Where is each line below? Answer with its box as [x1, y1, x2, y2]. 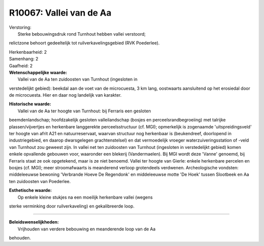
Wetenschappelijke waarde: [9, 69, 67, 75]
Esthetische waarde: [9, 187, 52, 193]
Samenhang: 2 [9, 56, 39, 62]
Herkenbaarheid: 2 [9, 49, 47, 55]
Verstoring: [9, 24, 32, 30]
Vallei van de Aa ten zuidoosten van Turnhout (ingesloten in [18, 76, 138, 82]
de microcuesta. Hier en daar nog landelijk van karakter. [9, 92, 122, 98]
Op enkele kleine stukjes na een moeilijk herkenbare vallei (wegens [18, 194, 153, 200]
